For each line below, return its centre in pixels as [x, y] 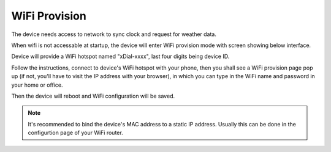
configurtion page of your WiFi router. [75, 133]
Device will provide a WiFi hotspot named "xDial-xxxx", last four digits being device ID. [120, 56]
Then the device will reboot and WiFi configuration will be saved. [93, 96]
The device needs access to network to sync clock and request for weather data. [114, 34]
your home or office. [37, 85]
